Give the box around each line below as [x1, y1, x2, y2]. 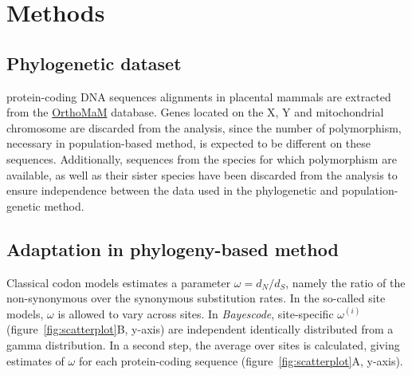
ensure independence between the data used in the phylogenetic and [6, 182, 339, 199]
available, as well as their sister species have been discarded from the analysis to [6, 166, 398, 183]
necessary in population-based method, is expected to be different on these [6, 135, 371, 152]
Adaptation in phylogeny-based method [6, 236, 339, 261]
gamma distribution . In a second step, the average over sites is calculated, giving [6, 336, 400, 353]
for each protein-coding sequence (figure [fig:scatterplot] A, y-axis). [78, 352, 403, 369]
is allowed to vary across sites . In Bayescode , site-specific [57, 305, 334, 322]
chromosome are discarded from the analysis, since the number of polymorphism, [6, 119, 402, 136]
